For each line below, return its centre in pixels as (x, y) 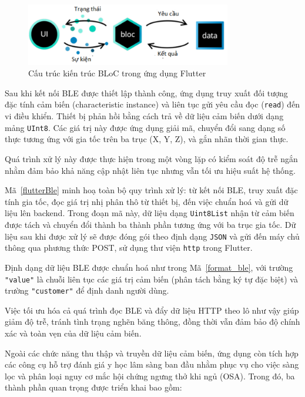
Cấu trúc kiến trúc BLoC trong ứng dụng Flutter (117, 73)
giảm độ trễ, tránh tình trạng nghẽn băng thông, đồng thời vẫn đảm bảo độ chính (152, 322)
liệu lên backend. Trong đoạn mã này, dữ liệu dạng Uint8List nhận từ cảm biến (150, 213)
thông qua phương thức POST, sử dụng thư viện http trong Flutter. (129, 248)
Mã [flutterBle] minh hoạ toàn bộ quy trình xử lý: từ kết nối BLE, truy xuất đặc (151, 190)
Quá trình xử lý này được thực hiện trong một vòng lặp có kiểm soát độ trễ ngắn (151, 158)
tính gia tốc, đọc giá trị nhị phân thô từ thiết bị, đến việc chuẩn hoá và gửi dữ (147, 201)
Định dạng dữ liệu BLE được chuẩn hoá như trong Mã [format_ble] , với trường (149, 267)
